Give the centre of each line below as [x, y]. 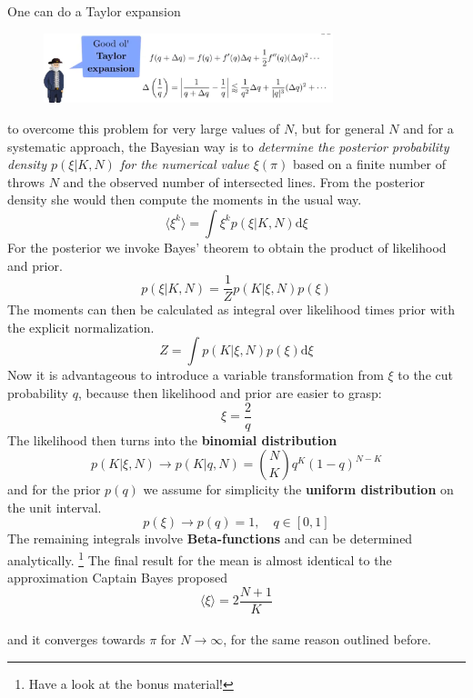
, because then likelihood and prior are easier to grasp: [230, 392]
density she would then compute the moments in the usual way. [185, 199]
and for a [428, 128]
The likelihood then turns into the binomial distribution [172, 439]
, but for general [339, 128]
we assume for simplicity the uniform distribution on [298, 489]
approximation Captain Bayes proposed [117, 578]
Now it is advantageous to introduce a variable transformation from [196, 375]
